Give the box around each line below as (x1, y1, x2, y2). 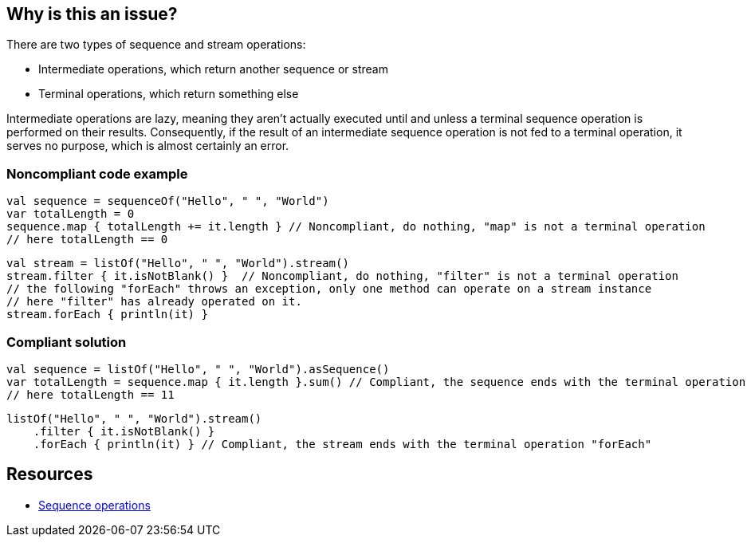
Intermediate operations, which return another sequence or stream (38, 62, 388, 77)
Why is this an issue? (6, 4, 178, 24)
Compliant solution (6, 333, 127, 350)
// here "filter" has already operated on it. (6, 295, 302, 309)
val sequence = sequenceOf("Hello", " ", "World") (6, 195, 329, 208)
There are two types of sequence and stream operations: (6, 37, 306, 52)
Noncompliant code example (6, 165, 188, 182)
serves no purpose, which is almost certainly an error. (6, 139, 289, 153)
